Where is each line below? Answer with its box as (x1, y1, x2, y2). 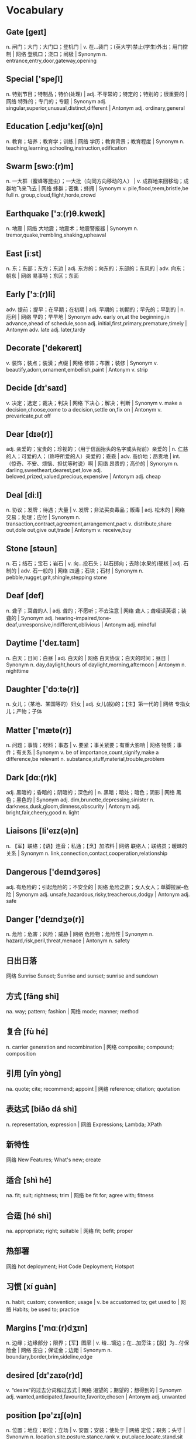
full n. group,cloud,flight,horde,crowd (6, 191, 96, 198)
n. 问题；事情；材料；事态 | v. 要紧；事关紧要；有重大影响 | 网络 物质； (6, 742, 177, 749)
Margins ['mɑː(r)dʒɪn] (6, 1323, 88, 1333)
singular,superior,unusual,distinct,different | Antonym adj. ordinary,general (6, 104, 185, 112)
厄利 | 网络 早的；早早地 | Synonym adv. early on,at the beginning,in (6, 313, 170, 320)
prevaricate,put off (6, 412, 51, 419)
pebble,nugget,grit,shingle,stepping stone (6, 574, 107, 581)
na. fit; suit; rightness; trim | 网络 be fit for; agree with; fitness (6, 1192, 154, 1199)
